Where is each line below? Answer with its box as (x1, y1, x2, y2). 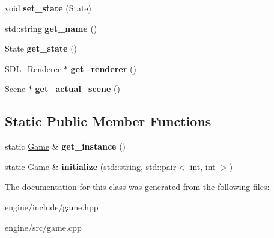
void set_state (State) (5, 2, 92, 14)
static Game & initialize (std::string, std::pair (5, 160, 177, 172)
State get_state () (5, 42, 78, 55)
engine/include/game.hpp (5, 200, 99, 213)
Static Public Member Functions (5, 112, 212, 130)
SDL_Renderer (5, 62, 61, 75)
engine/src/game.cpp (5, 221, 82, 233)
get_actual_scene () (35, 82, 120, 95)
